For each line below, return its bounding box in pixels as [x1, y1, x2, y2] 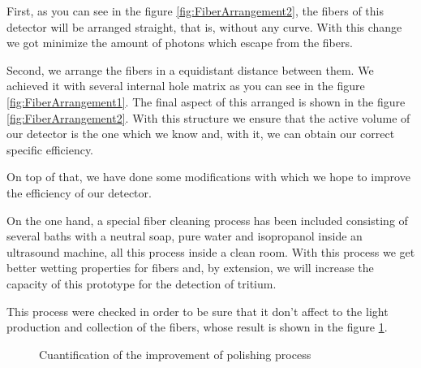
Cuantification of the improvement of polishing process [39, 345, 311, 362]
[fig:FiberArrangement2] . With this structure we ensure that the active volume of [6, 109, 410, 126]
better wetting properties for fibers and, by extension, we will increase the [6, 259, 374, 276]
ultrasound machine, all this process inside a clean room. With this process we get [6, 243, 415, 260]
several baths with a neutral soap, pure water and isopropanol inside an [6, 227, 363, 245]
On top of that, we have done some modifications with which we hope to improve [6, 168, 410, 185]
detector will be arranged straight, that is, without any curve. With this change [6, 18, 402, 35]
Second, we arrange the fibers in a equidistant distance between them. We [6, 61, 374, 78]
